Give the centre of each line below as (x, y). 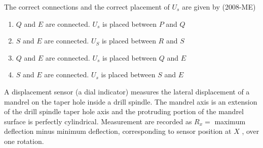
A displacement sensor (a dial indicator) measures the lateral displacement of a (127, 91)
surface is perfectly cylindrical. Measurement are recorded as (98, 121)
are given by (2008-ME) (219, 7)
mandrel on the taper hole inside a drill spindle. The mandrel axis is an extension (131, 101)
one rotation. (24, 141)
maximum (230, 121)
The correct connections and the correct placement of (87, 7)
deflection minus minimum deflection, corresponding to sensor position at (118, 131)
